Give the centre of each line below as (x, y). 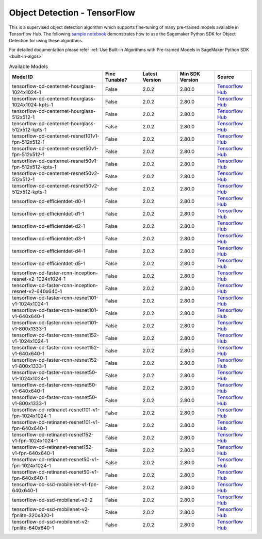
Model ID (23, 77)
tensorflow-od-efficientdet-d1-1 (48, 214)
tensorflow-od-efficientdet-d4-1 (49, 251)
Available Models (28, 67)
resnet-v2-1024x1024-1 (39, 279)
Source (226, 77)
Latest (150, 74)
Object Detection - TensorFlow (72, 13)
